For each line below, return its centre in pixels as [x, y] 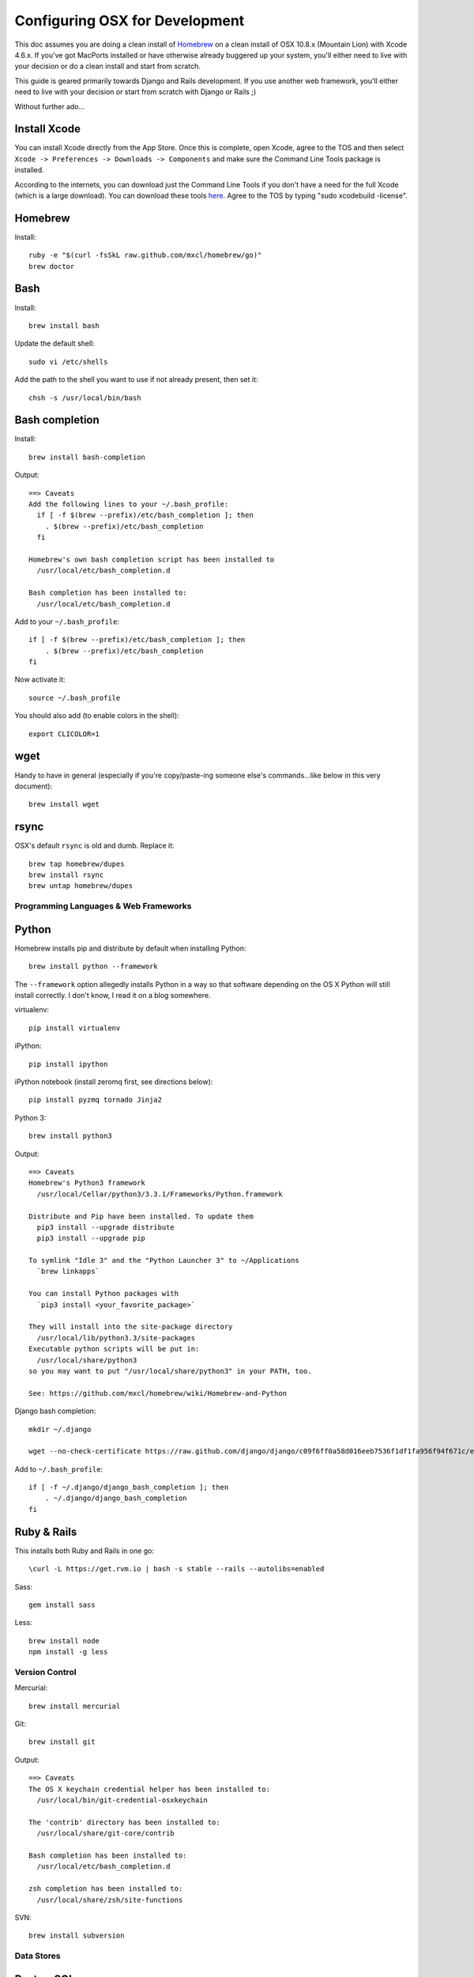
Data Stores [38, 1956]
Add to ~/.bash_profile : [59, 1469]
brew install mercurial [75, 1706]
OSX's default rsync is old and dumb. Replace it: [94, 845]
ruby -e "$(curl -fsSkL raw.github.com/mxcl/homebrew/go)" [145, 255]
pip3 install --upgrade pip [91, 1238]
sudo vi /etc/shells [68, 361]
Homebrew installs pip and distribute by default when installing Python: [130, 948]
